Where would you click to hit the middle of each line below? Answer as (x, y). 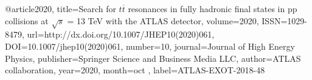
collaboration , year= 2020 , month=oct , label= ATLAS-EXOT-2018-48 (135, 70)
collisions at (27, 20)
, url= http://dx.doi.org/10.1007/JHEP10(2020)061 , (118, 34)
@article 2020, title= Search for (61, 8)
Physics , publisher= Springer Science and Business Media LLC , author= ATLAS (153, 58)
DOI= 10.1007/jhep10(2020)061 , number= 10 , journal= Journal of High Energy (150, 46)
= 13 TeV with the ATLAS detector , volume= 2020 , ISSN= (177, 20)
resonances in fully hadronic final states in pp (213, 8)
